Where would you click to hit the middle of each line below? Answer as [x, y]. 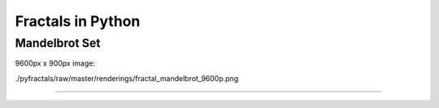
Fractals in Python [78, 21]
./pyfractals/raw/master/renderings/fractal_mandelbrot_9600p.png [127, 78]
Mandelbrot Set [58, 43]
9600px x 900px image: [55, 63]
